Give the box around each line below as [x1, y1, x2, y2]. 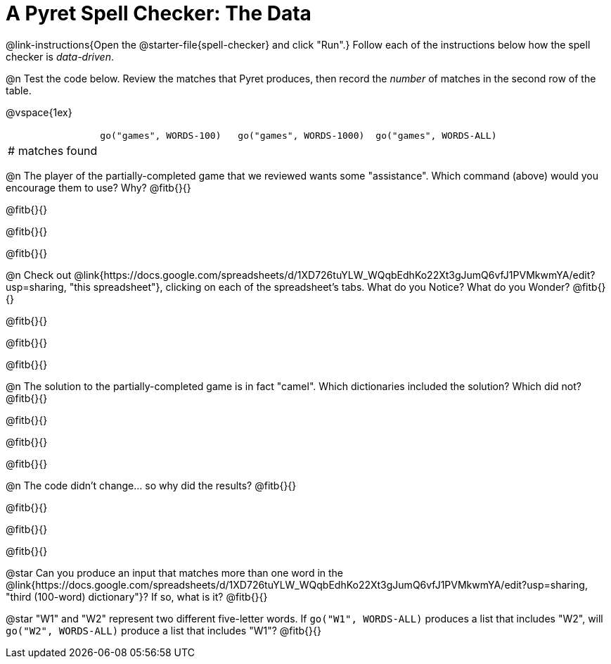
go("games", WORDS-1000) [238, 130, 365, 141]
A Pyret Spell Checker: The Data [6, 1, 311, 25]
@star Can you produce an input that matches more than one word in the [6, 566, 344, 579]
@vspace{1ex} [6, 106, 72, 118]
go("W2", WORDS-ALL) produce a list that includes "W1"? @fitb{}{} [6, 624, 321, 637]
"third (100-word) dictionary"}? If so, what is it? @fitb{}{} [6, 590, 268, 603]
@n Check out [6, 268, 72, 281]
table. [6, 84, 32, 96]
